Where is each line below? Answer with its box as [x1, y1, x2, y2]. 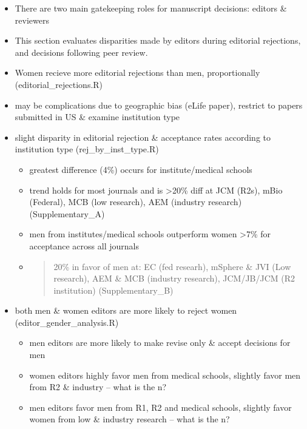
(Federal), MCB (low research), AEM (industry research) [29, 195, 242, 208]
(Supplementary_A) [29, 207, 105, 220]
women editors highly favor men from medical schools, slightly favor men [29, 368, 301, 381]
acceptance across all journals [29, 239, 139, 252]
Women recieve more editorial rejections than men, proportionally [15, 66, 260, 79]
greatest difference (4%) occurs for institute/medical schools [29, 163, 252, 175]
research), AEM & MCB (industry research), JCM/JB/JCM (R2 [53, 272, 295, 285]
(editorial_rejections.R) [15, 78, 103, 90]
